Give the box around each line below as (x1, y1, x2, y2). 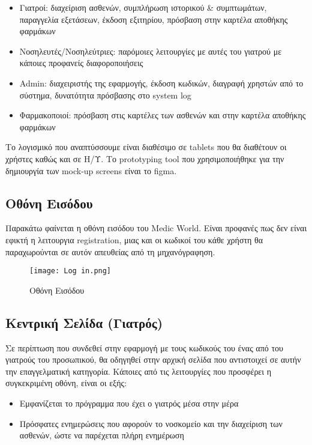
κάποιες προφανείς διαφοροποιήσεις (19, 56, 143, 69)
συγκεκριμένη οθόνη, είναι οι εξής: (5, 377, 127, 389)
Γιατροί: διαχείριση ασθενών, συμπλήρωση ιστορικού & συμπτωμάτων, (19, 1, 267, 13)
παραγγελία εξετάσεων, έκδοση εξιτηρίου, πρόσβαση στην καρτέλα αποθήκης (19, 13, 288, 25)
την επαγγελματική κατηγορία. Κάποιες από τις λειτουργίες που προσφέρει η (5, 365, 271, 377)
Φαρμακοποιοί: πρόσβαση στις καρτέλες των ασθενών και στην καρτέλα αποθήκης (19, 109, 306, 121)
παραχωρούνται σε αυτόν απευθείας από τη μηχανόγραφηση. (5, 245, 215, 258)
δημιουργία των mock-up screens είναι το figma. (5, 164, 177, 177)
